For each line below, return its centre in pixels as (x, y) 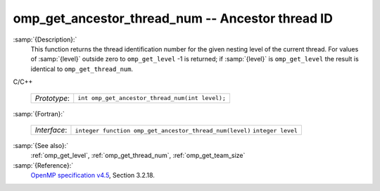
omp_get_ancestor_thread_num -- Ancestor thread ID (173, 18)
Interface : (51, 130)
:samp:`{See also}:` (41, 145)
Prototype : (52, 98)
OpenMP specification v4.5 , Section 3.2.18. (93, 175)
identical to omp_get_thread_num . (82, 69)
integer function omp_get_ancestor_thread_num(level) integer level (186, 130)
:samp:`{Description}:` (45, 39)
